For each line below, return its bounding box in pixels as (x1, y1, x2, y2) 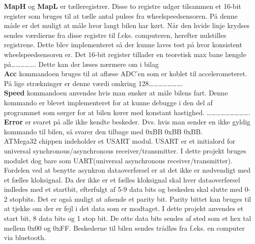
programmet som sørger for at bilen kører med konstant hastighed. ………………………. (4, 107, 251, 117)
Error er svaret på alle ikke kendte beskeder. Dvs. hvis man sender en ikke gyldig (4, 117, 251, 127)
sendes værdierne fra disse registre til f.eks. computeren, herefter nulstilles (4, 30, 227, 40)
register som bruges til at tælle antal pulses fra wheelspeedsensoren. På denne (4, 10, 238, 21)
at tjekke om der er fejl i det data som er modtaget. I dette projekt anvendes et (4, 203, 244, 213)
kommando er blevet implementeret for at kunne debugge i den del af (4, 97, 213, 107)
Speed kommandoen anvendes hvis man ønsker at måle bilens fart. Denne (4, 88, 228, 98)
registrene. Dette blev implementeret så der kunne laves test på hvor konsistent (4, 39, 242, 50)
